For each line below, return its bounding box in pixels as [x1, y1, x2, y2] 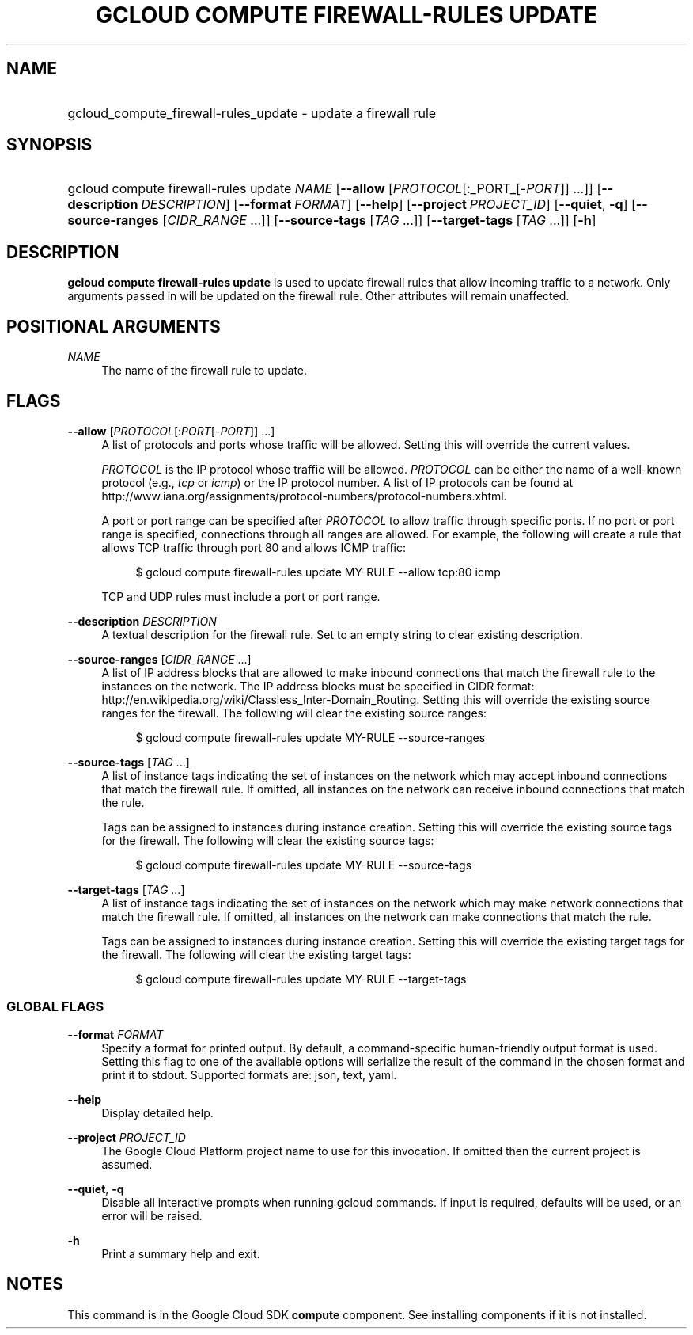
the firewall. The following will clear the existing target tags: [101, 947, 411, 961]
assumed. [101, 1157, 153, 1171]
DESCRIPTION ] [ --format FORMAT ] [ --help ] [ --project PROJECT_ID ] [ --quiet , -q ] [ [141, 196, 636, 213]
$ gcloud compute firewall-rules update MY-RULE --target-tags [135, 972, 467, 986]
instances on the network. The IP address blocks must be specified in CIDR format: [101, 679, 535, 693]
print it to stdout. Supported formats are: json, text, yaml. [101, 1067, 397, 1082]
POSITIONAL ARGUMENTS [6, 316, 221, 337]
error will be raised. [101, 1208, 203, 1223]
